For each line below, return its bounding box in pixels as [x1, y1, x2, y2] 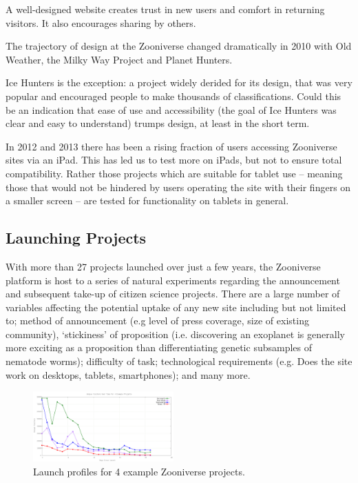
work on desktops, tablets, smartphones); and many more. [6, 367, 251, 382]
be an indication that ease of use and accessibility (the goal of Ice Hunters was [6, 102, 337, 117]
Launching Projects [6, 227, 147, 248]
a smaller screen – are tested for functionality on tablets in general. [6, 193, 289, 208]
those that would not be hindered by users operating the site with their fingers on [6, 179, 351, 194]
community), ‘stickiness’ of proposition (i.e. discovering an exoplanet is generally [6, 326, 345, 341]
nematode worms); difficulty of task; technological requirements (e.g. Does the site [6, 354, 352, 368]
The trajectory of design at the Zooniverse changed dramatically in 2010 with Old [6, 39, 352, 53]
